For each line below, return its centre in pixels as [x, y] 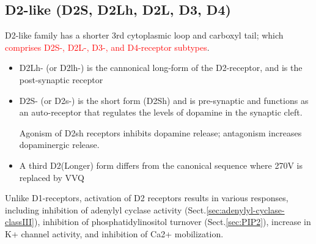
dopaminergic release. [59, 145]
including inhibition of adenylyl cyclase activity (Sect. [106, 209]
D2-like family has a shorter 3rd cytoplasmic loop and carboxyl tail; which [144, 35]
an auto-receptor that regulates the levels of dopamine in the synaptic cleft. [161, 112]
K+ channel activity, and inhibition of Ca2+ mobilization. [114, 233]
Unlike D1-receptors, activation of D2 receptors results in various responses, [147, 198]
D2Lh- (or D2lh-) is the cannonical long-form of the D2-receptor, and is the [161, 68]
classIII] [20, 222]
